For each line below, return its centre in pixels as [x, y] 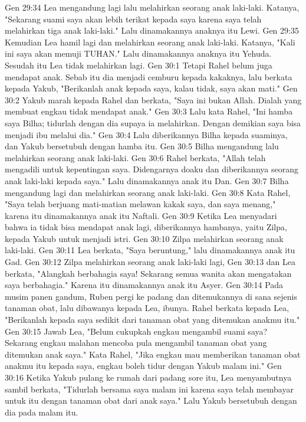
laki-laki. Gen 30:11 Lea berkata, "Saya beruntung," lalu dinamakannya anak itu [150, 250]
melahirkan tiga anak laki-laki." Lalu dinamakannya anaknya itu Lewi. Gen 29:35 [152, 30]
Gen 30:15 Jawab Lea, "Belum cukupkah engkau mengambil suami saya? [136, 331]
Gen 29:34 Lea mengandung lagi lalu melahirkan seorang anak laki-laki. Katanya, [152, 7]
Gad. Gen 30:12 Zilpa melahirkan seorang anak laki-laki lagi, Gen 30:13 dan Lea [150, 262]
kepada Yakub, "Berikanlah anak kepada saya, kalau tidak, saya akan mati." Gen [151, 88]
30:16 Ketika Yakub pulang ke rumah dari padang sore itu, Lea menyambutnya [148, 377]
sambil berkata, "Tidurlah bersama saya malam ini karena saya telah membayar [149, 389]
